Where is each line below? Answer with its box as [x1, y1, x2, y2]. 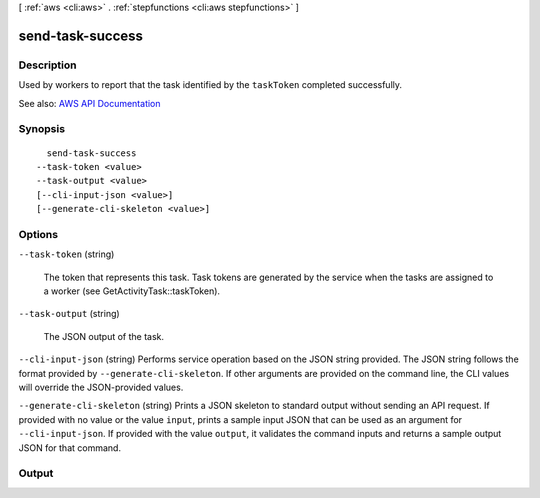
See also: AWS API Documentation [18, 97, 161, 109]
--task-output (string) [18, 308, 120, 320]
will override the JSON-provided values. [18, 381, 184, 393]
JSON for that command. [18, 441, 122, 454]
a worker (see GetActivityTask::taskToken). [43, 285, 220, 297]
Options [18, 227, 59, 241]
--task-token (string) [18, 248, 115, 260]
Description [18, 58, 77, 72]
